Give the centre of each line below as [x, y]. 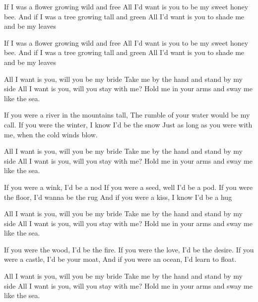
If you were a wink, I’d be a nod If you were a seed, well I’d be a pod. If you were [129, 187]
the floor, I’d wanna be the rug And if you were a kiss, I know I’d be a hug [118, 197]
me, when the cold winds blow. [51, 134]
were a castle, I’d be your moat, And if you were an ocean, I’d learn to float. [120, 259]
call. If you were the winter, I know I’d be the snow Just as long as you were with [128, 124]
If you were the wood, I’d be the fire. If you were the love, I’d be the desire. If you [129, 249]
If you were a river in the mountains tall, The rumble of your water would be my [127, 115]
